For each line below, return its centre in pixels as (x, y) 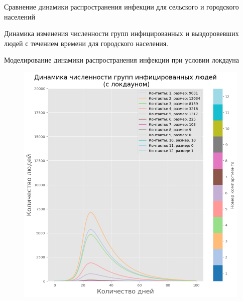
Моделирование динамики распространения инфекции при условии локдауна (122, 60)
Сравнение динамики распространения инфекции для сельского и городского (122, 7)
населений (20, 16)
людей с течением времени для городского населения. (86, 43)
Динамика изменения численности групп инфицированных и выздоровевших (122, 33)
